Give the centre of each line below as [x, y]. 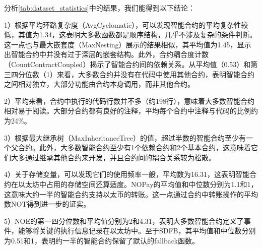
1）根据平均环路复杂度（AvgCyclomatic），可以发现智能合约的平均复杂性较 [126, 24]
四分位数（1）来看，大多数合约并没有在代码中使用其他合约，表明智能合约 [133, 74]
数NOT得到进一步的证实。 [47, 204]
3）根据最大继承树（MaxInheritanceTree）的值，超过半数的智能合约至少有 [125, 137]
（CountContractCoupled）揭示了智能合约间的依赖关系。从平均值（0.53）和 [127, 64]
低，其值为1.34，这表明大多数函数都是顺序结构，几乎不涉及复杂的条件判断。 [130, 35]
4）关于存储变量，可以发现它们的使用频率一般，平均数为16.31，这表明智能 [127, 174]
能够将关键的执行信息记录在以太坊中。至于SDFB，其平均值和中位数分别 [137, 231]
